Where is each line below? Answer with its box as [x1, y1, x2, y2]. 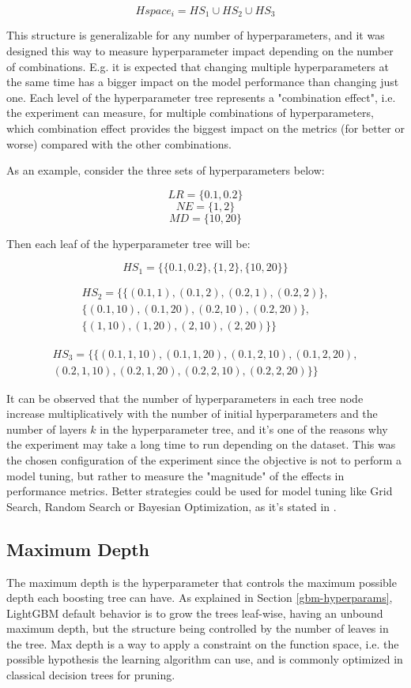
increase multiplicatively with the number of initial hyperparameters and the [6, 405, 378, 422]
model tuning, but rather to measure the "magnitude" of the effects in [6, 467, 345, 483]
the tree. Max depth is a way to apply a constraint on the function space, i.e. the [6, 635, 399, 652]
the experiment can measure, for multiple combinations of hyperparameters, [6, 104, 374, 121]
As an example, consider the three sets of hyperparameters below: [6, 162, 325, 179]
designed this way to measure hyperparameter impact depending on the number [6, 43, 394, 59]
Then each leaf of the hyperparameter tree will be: [6, 235, 251, 251]
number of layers [6, 420, 87, 437]
